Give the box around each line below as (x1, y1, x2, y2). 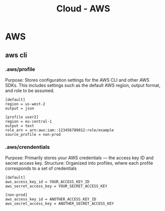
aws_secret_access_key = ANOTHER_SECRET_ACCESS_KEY (5, 201, 114, 207)
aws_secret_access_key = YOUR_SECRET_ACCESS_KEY (5, 184, 108, 189)
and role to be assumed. (5, 88, 55, 94)
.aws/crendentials (5, 143, 50, 150)
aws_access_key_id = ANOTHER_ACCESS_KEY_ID (5, 197, 97, 202)
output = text (5, 123, 35, 128)
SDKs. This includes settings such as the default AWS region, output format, (5, 82, 161, 88)
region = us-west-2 (5, 102, 46, 106)
